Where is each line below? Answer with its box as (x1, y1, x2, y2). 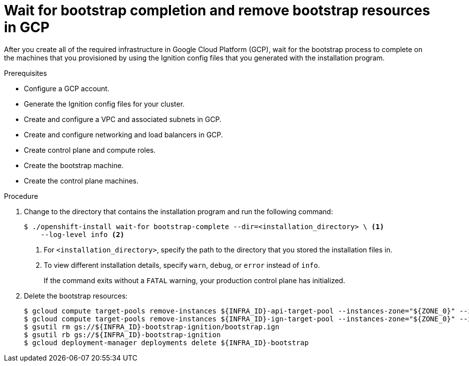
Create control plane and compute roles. (24, 145, 156, 154)
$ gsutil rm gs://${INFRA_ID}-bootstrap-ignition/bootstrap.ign (24, 322, 280, 331)
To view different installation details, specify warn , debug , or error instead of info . (44, 260, 320, 269)
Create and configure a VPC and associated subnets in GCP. (24, 115, 222, 123)
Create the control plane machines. (24, 176, 139, 185)
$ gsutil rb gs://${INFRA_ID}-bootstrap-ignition (24, 330, 221, 339)
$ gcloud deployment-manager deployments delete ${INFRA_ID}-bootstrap (24, 338, 309, 347)
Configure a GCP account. (24, 84, 110, 93)
